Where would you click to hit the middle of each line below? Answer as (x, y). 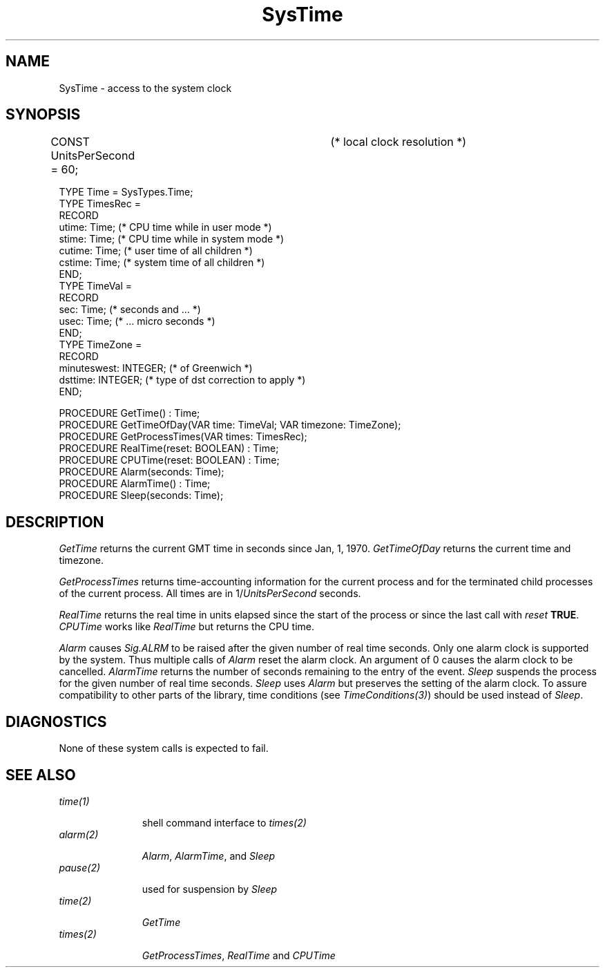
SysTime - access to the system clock (145, 88)
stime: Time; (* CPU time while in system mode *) (172, 239)
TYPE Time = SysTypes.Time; (126, 192)
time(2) (75, 900)
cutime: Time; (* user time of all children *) (156, 251)
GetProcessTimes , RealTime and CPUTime (239, 955)
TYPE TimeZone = (100, 345)
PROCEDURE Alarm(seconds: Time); (142, 472)
